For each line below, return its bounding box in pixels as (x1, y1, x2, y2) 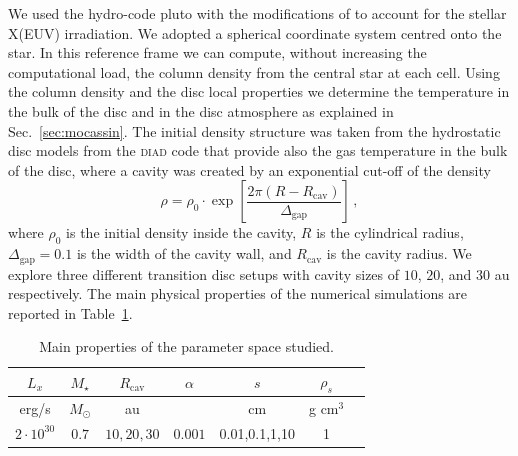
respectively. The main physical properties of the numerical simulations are (8, 283, 468, 304)
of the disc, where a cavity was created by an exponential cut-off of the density (8, 159, 491, 180)
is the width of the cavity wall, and (76, 243, 292, 264)
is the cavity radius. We (326, 243, 472, 264)
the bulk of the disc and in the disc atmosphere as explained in (8, 100, 394, 121)
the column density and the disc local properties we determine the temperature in (8, 81, 510, 102)
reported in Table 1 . (8, 302, 133, 323)
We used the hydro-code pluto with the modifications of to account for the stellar (8, 3, 507, 23)
